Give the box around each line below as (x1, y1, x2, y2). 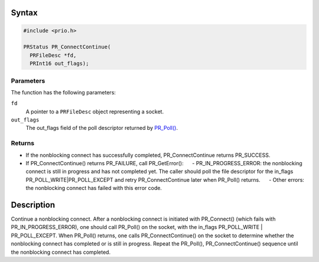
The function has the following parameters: (11, 89, 116, 96)
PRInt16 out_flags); (30, 60, 89, 67)
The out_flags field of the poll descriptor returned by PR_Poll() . (25, 125, 178, 132)
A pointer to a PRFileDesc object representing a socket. (25, 108, 164, 115)
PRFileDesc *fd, (30, 52, 77, 58)
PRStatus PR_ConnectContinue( (23, 44, 111, 50)
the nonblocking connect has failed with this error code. (25, 185, 162, 192)
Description (11, 199, 56, 209)
